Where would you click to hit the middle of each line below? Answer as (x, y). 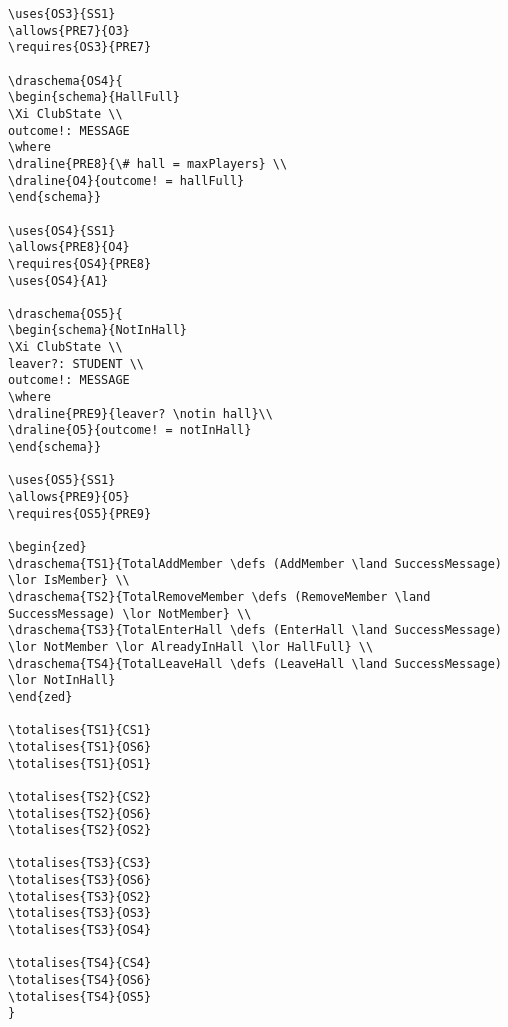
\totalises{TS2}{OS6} (80, 813)
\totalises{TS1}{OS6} (80, 746)
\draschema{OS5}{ (65, 313)
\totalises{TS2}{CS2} (80, 796)
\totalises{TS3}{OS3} (80, 913)
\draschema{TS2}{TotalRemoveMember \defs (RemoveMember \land (219, 596)
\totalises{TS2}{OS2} (80, 830)
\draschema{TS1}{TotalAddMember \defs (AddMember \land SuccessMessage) (255, 563)
